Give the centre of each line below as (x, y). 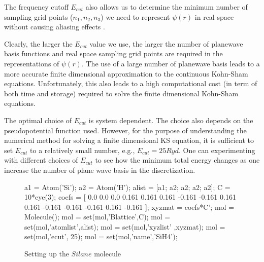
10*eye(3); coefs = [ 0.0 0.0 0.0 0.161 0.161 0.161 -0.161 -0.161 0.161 (130, 197)
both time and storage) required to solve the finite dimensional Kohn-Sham (121, 93)
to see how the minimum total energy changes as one (177, 160)
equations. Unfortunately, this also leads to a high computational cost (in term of (131, 83)
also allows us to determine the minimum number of (167, 7)
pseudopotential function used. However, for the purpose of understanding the (125, 130)
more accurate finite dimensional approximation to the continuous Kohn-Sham (126, 73)
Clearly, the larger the (38, 43)
